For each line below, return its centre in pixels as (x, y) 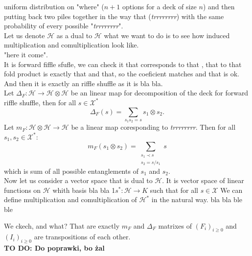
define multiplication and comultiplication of (70, 199)
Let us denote (24, 35)
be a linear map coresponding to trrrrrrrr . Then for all (153, 127)
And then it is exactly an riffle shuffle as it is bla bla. (83, 83)
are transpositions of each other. (82, 237)
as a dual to (74, 35)
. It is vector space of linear (203, 180)
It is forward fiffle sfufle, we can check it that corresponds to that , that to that (123, 64)
